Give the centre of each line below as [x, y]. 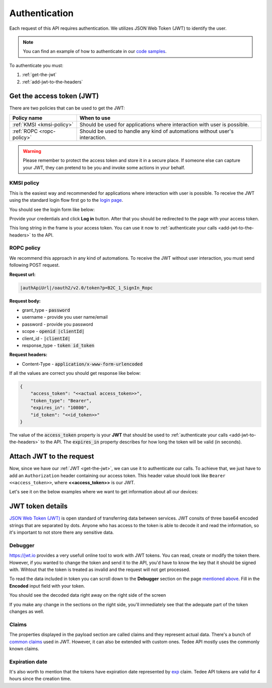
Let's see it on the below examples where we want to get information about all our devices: [104, 492]
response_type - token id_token [58, 345]
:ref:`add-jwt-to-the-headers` [52, 82]
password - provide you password [57, 324]
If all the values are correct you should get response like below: [75, 373]
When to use [95, 118]
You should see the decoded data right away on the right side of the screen [88, 595]
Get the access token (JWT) [54, 96]
